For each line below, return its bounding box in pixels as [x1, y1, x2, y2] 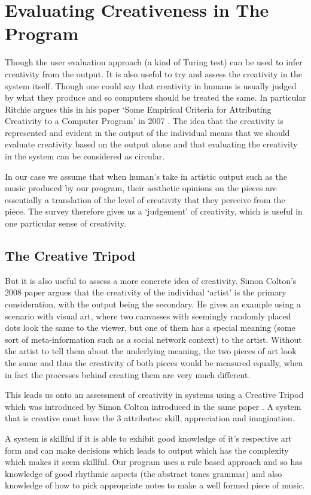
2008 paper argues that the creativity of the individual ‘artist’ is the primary [5, 286, 286, 298]
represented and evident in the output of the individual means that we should [5, 126, 290, 138]
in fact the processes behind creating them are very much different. [5, 368, 251, 381]
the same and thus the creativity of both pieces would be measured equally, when [5, 356, 303, 369]
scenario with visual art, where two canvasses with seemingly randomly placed [5, 309, 291, 322]
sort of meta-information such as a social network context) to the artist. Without [5, 333, 302, 345]
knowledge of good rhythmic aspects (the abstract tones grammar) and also [5, 467, 282, 479]
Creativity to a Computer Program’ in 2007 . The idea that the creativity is [5, 114, 283, 127]
